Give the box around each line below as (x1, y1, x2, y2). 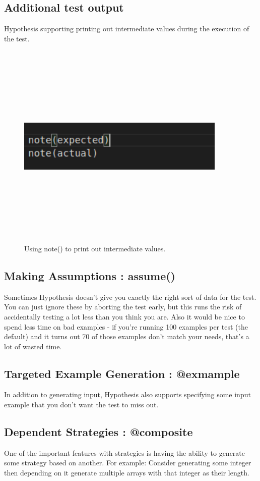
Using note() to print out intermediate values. (24, 243, 166, 253)
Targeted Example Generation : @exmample (4, 365, 240, 381)
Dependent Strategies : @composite (4, 424, 193, 440)
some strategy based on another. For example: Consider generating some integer (4, 457, 251, 468)
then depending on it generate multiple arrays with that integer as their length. (4, 467, 249, 478)
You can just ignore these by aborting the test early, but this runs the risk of (4, 301, 242, 312)
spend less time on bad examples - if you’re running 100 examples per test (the (4, 321, 248, 332)
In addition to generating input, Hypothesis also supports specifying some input (4, 389, 251, 400)
